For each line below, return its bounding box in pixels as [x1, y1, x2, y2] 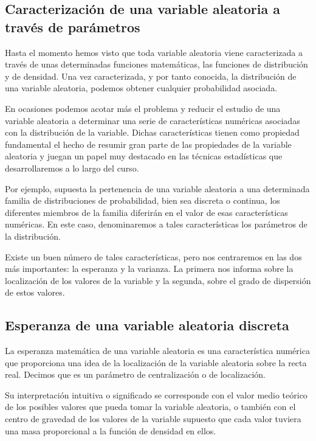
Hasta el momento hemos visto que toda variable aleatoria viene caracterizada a [5, 46, 303, 58]
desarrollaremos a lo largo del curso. [5, 161, 139, 174]
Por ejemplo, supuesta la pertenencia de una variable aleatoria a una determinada [5, 182, 310, 195]
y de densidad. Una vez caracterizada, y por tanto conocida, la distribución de [5, 69, 297, 82]
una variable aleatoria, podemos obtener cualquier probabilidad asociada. [5, 82, 278, 94]
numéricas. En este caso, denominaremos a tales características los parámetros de [5, 218, 307, 231]
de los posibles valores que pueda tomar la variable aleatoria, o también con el [5, 400, 296, 413]
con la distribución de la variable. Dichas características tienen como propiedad [5, 126, 300, 139]
